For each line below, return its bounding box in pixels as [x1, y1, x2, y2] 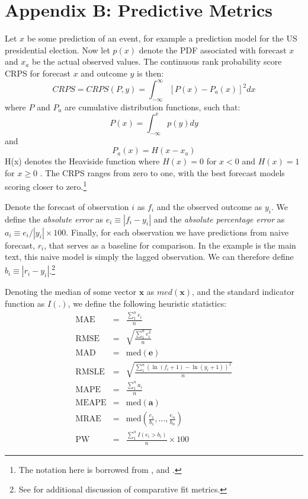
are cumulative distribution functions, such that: [65, 100, 240, 113]
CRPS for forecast [5, 66, 70, 79]
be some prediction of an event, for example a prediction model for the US [27, 32, 297, 45]
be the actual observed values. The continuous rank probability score [31, 55, 282, 68]
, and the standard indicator [192, 285, 294, 298]
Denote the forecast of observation [5, 200, 129, 212]
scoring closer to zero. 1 [5, 179, 87, 193]
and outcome [81, 66, 127, 79]
